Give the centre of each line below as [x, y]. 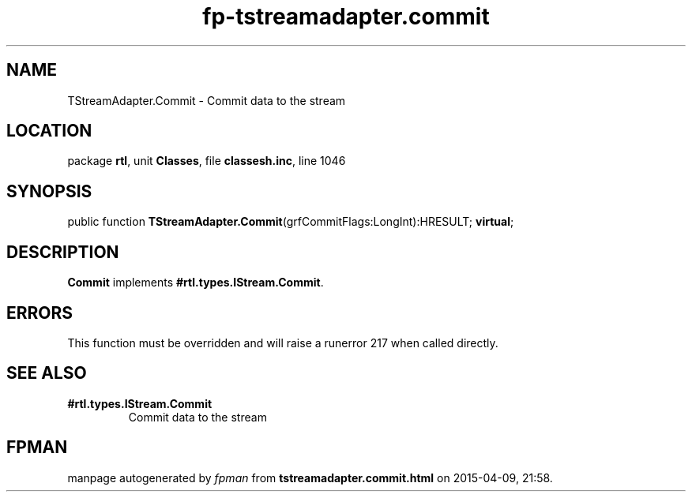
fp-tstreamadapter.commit [346, 17]
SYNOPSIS [49, 191]
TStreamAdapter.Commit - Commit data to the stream [207, 100]
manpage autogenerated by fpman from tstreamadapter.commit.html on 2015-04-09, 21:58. [310, 477]
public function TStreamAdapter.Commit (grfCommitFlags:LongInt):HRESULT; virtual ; [291, 222]
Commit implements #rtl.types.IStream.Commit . [196, 283]
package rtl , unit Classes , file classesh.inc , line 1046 [207, 161]
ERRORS [40, 313]
